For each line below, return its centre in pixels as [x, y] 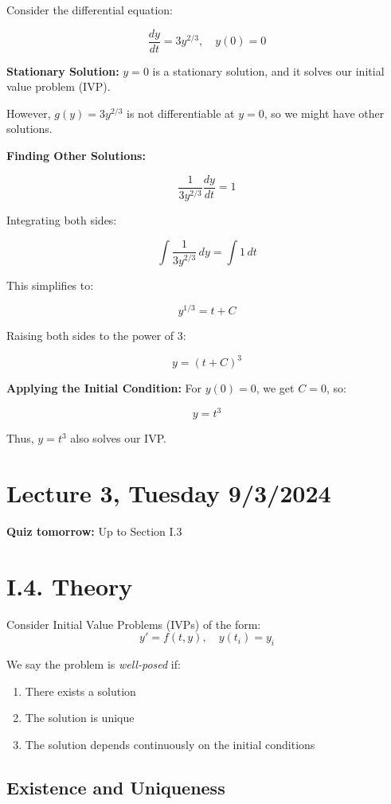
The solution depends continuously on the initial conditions [170, 745]
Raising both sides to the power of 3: [96, 336]
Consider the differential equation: [90, 10]
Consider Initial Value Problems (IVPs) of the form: [134, 624]
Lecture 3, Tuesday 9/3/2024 [169, 493]
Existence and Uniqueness [116, 788]
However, [29, 113]
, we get [275, 388]
